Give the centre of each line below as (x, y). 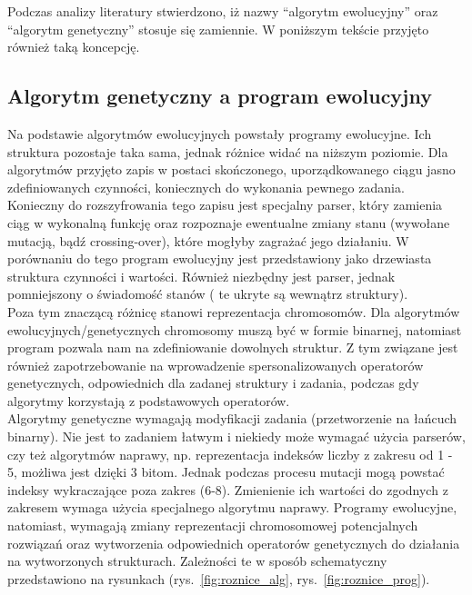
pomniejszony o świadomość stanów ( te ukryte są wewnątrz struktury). (208, 294)
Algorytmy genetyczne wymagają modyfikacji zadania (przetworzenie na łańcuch (232, 418)
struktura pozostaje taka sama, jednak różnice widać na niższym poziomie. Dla (228, 151)
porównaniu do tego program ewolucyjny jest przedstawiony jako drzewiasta (220, 258)
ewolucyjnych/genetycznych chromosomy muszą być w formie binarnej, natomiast (235, 329)
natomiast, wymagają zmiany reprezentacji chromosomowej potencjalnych (213, 526)
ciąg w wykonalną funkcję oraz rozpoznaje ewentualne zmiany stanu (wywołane (229, 222)
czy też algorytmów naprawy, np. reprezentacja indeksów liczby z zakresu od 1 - (230, 454)
